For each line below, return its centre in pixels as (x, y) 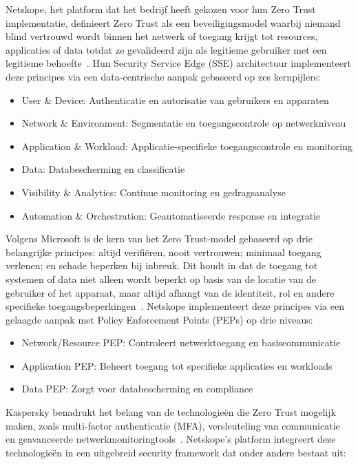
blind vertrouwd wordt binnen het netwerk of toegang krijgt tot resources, (162, 36)
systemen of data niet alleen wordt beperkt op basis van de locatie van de (161, 278)
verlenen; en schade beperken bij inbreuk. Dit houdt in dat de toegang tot (162, 265)
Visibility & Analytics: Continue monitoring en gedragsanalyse (154, 192)
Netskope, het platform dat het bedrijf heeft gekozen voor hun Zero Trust (161, 9)
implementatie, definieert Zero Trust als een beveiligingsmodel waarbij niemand (173, 22)
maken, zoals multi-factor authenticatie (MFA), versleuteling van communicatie (173, 425)
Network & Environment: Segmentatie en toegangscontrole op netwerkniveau (184, 123)
